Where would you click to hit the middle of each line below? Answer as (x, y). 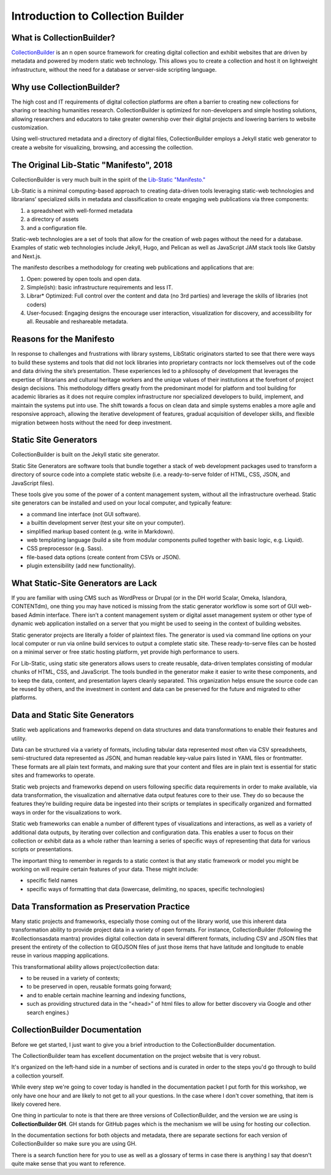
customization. (30, 127)
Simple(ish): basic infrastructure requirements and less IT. (100, 287)
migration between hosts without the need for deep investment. (92, 423)
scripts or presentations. (42, 849)
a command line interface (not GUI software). (84, 514)
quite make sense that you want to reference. (68, 1164)
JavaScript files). (33, 483)
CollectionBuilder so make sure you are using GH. (74, 1144)
